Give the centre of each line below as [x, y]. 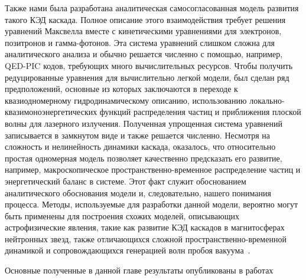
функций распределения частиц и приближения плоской [200, 112]
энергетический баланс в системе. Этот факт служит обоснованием [126, 181]
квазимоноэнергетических [51, 112]
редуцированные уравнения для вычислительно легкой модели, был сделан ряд [147, 77]
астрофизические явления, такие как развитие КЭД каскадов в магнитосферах [145, 227]
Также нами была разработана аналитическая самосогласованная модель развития [152, 8]
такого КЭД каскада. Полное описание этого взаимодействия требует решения [145, 19]
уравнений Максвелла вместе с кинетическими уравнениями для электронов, [143, 31]
